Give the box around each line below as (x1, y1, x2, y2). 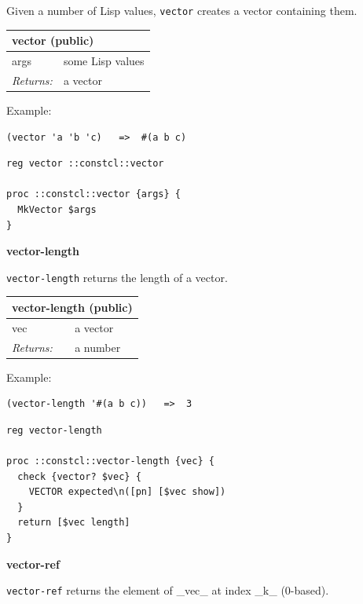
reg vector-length (6, 424, 102, 436)
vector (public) (12, 32, 94, 49)
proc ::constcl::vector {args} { (6, 189, 181, 200)
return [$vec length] (17, 517, 130, 529)
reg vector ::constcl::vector (6, 158, 164, 170)
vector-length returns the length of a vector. (6, 269, 228, 285)
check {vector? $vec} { (17, 470, 141, 482)
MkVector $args (17, 203, 97, 215)
